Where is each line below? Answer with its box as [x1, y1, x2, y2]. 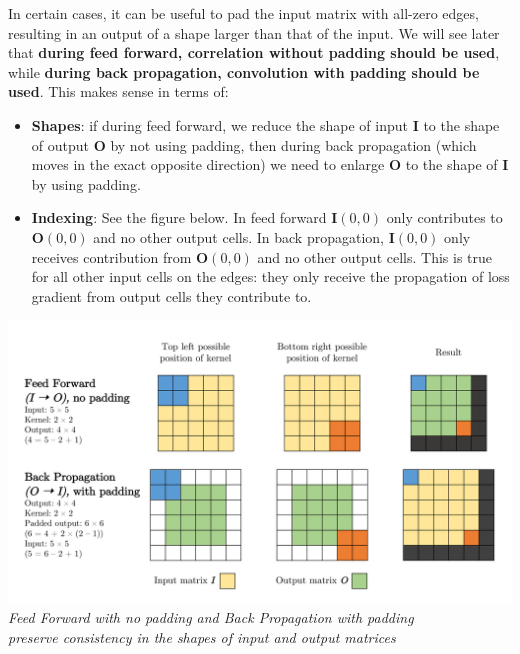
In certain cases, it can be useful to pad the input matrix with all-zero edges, [8, 3, 479, 23]
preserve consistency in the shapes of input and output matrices [8, 627, 396, 647]
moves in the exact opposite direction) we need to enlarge [31, 154, 385, 175]
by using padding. [31, 173, 141, 194]
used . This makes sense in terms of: [8, 81, 229, 102]
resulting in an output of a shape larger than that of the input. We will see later [8, 22, 500, 43]
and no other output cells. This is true [257, 246, 493, 267]
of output [31, 134, 89, 155]
